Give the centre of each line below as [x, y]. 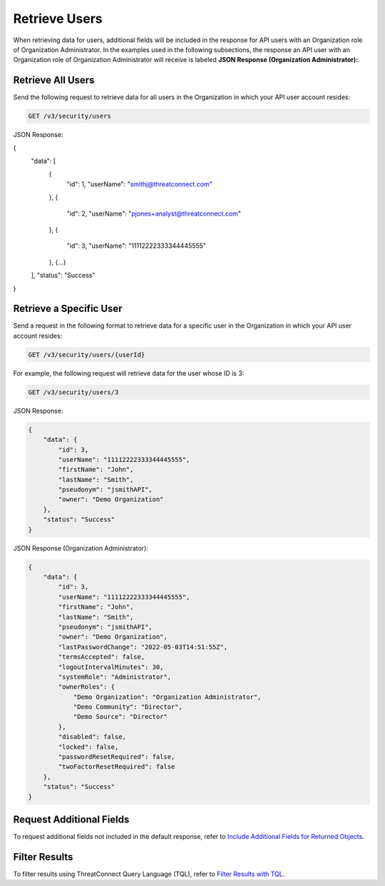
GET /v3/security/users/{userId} [87, 354]
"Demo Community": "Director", [128, 707]
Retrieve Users [58, 19]
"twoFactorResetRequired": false [117, 767]
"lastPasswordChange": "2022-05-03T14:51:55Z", [143, 647]
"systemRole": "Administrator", [114, 677]
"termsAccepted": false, [102, 657]
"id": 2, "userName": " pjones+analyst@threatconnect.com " [154, 213]
